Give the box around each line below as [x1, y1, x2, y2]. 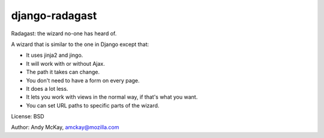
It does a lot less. [26, 85, 68, 92]
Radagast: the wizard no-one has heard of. [11, 30, 117, 37]
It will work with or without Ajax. [26, 60, 105, 67]
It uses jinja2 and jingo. [26, 51, 83, 59]
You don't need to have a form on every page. [26, 76, 140, 84]
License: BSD [11, 113, 44, 120]
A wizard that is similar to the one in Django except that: [11, 41, 149, 48]
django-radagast [11, 9, 97, 22]
